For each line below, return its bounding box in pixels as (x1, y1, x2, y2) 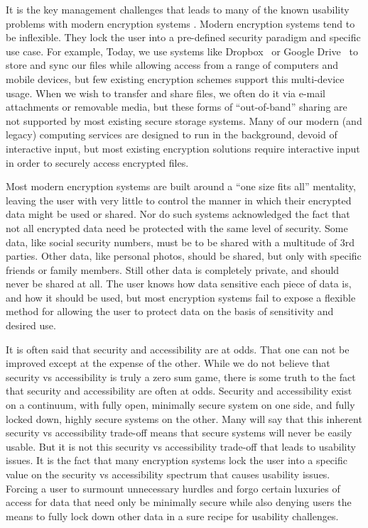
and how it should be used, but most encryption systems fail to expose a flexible (6, 290, 356, 304)
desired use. (6, 318, 56, 333)
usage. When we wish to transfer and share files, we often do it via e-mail (6, 85, 326, 100)
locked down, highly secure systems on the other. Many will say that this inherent (6, 411, 362, 426)
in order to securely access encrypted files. (6, 155, 189, 170)
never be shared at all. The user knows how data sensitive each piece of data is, (6, 276, 352, 291)
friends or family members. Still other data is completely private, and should (6, 262, 340, 277)
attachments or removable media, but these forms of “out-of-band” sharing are (6, 99, 347, 114)
